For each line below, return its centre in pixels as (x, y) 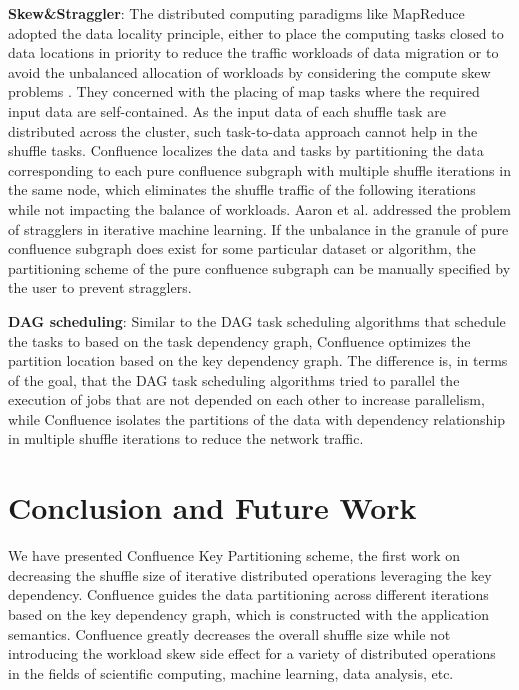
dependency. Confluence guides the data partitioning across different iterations (248, 594)
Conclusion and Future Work (212, 507)
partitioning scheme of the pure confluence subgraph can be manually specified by (259, 267)
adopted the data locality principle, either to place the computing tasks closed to (256, 32)
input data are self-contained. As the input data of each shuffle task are (227, 110)
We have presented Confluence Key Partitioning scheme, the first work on (234, 555)
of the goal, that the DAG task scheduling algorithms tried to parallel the (234, 379)
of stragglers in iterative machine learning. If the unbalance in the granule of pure (258, 228)
